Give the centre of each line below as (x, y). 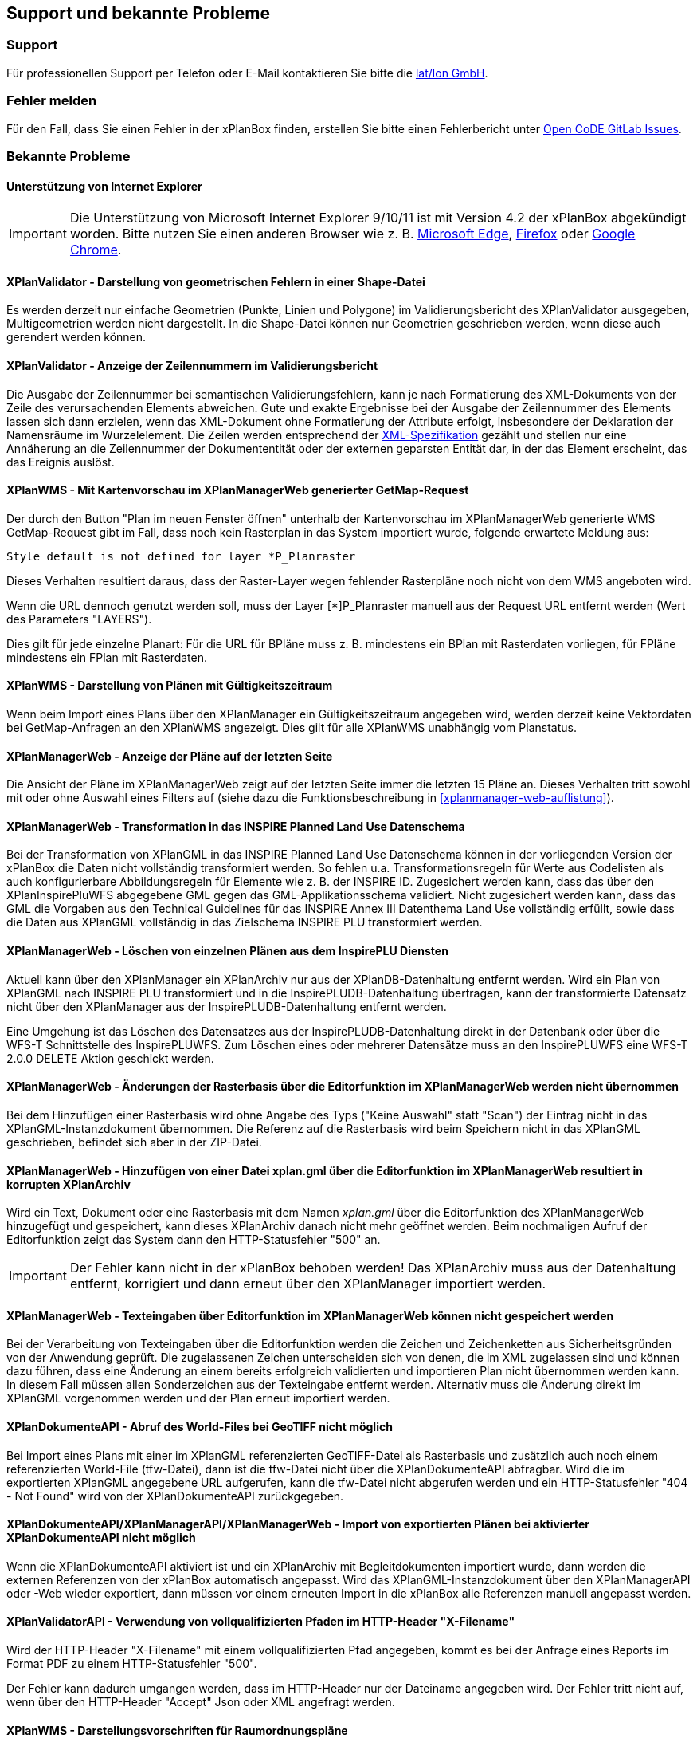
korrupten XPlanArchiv (69, 1184)
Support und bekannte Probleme (139, 13)
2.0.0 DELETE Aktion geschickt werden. (110, 1058)
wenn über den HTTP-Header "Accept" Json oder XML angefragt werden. (201, 1701)
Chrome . (96, 250)
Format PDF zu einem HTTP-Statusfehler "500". (132, 1663)
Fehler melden (52, 101)
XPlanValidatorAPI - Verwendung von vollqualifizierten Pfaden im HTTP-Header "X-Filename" (261, 1622)
